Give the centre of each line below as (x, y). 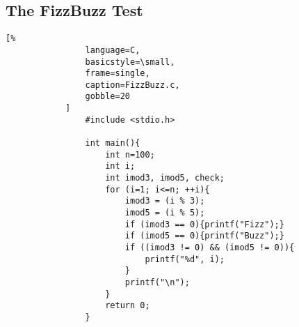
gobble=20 (107, 97)
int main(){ (113, 143)
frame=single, (118, 74)
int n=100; (130, 154)
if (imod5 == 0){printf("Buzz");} (204, 236)
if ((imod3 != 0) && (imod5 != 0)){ (210, 248)
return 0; (128, 306)
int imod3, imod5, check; (165, 178)
